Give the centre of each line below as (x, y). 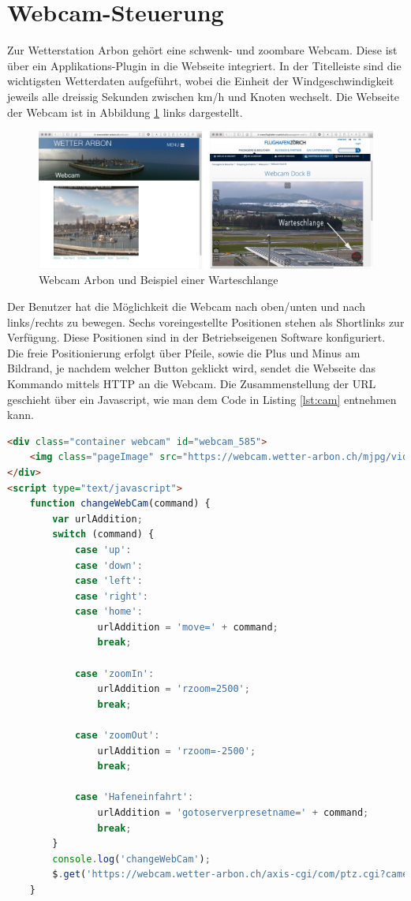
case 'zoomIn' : (114, 673)
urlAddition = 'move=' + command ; (188, 627)
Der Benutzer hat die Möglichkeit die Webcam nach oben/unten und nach (186, 307)
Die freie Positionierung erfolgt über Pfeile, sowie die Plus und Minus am (184, 352)
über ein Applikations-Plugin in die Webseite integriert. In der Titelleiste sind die (204, 65)
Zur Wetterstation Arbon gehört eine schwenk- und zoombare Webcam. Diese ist (202, 50)
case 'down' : (108, 565)
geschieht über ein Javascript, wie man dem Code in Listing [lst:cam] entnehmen (202, 399)
